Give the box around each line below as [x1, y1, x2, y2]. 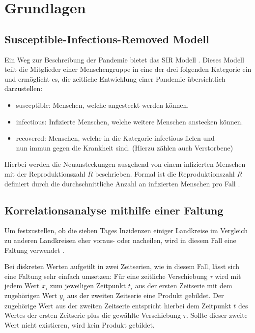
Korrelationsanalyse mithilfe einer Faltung [4, 202, 224, 217]
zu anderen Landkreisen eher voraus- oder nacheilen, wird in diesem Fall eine [4, 235, 236, 245]
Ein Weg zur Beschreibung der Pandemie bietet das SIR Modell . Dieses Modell [4, 54, 244, 64]
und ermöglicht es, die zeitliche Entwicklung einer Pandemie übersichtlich [4, 73, 226, 84]
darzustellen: [4, 83, 43, 93]
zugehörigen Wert [4, 290, 57, 300]
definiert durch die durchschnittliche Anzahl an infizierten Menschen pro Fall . [4, 178, 240, 188]
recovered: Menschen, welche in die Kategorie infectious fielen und [16, 133, 215, 143]
